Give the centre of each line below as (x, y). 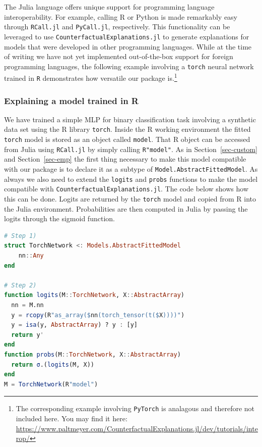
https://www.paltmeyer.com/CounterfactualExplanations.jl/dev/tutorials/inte (137, 428)
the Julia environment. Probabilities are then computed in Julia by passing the (126, 208)
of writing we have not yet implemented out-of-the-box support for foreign (119, 56)
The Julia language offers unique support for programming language (109, 7)
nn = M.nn (27, 305)
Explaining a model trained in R (71, 100)
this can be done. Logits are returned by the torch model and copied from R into (130, 198)
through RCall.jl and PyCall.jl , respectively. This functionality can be (117, 27)
